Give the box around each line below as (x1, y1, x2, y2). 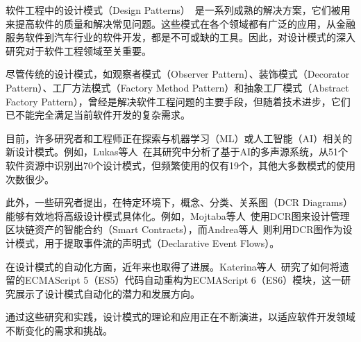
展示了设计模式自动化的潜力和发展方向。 (15, 286, 200, 300)
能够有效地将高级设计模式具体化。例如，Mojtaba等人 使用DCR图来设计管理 (6, 208, 350, 223)
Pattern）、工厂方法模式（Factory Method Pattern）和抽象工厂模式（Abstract (6, 80, 349, 94)
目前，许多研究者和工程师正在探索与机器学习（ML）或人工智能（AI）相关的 (6, 130, 353, 145)
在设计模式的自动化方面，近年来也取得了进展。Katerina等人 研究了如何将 (6, 259, 339, 273)
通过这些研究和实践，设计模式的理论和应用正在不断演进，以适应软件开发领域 (6, 309, 355, 324)
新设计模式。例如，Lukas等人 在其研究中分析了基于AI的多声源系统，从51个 (6, 144, 349, 159)
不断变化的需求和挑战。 (6, 323, 112, 337)
